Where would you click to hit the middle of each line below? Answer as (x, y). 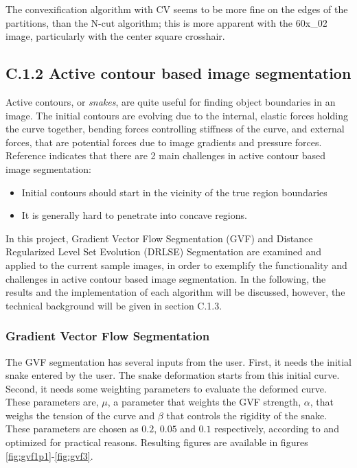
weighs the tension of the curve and (80, 415)
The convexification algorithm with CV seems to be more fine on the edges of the (177, 9)
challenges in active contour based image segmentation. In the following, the (166, 278)
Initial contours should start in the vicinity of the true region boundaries (174, 192)
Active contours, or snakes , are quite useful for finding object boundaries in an (171, 101)
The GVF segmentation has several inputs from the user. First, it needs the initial (178, 361)
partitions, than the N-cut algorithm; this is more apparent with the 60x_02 (166, 22)
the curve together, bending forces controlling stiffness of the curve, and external (175, 129)
